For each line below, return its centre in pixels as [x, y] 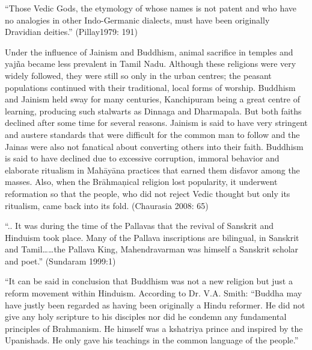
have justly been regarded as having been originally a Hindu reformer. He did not [155, 305]
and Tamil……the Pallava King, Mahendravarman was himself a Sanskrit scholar [152, 249]
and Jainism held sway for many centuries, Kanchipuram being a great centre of [153, 99]
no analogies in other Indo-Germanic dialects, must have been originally [137, 20]
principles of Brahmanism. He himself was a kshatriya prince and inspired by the [154, 328]
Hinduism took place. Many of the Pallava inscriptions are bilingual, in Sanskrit [152, 237]
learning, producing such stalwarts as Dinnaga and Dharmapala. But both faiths [153, 111]
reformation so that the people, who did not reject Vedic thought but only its [148, 193]
